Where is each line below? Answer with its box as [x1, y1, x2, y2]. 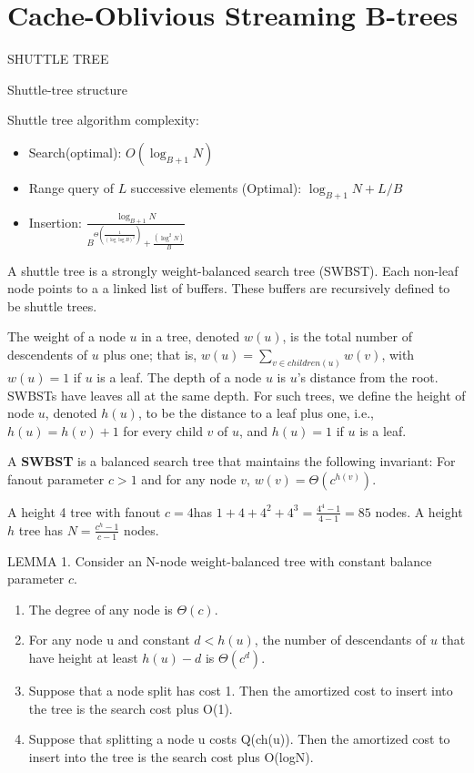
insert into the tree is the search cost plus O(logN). [28, 747, 314, 766]
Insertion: [28, 212, 82, 231]
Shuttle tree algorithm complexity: [7, 110, 199, 129]
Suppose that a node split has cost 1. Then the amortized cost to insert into [28, 681, 453, 700]
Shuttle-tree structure [7, 79, 128, 98]
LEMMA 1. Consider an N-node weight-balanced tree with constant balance [7, 551, 432, 570]
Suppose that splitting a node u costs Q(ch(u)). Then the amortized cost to [28, 729, 450, 748]
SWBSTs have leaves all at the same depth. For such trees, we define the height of [7, 385, 466, 404]
